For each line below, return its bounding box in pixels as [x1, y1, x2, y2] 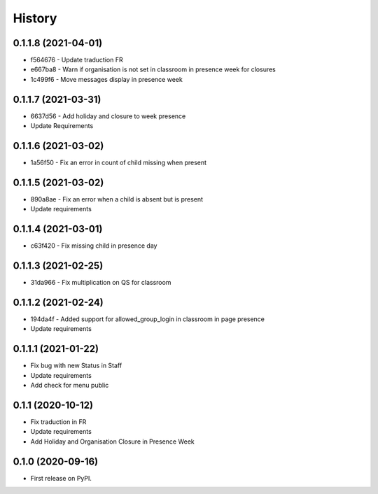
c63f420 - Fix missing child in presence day [30, 241, 157, 250]
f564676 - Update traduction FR [30, 56, 123, 64]
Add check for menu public [30, 381, 109, 390]
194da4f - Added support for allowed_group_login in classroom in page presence [30, 315, 265, 323]
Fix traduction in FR [30, 418, 87, 426]
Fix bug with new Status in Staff [30, 361, 122, 370]
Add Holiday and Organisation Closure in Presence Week [30, 437, 195, 446]
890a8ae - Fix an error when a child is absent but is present [30, 195, 203, 203]
